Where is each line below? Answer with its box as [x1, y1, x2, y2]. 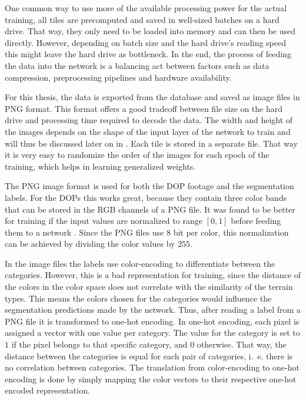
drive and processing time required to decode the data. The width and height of [5, 114, 293, 126]
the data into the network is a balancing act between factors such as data [5, 59, 270, 71]
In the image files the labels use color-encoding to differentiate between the [5, 257, 275, 269]
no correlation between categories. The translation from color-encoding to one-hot [5, 361, 300, 373]
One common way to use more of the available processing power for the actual [5, 2, 287, 14]
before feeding [231, 214, 281, 227]
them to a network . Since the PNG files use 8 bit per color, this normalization [5, 226, 289, 238]
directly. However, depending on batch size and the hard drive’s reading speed [5, 36, 286, 48]
